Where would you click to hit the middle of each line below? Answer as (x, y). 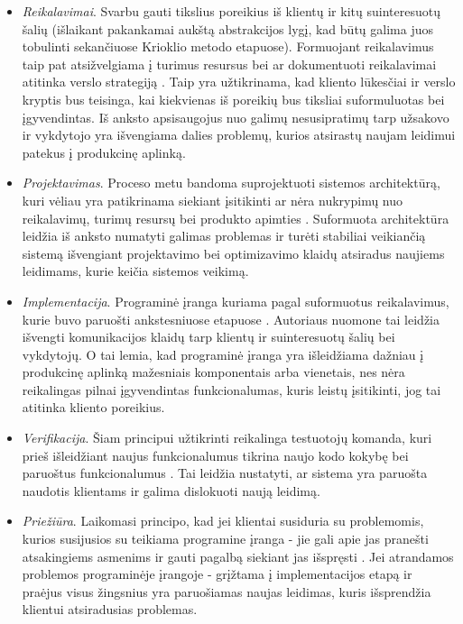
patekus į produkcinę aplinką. (104, 152)
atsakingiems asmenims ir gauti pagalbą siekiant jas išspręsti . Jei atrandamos (238, 556)
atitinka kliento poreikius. (93, 407)
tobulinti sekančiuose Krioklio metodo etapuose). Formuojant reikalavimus (228, 46)
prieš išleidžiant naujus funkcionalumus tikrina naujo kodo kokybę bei (215, 455)
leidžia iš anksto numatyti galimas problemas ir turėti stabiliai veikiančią (224, 236)
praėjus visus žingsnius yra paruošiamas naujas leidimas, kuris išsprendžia (227, 591)
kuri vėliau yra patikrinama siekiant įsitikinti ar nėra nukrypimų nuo (213, 200)
